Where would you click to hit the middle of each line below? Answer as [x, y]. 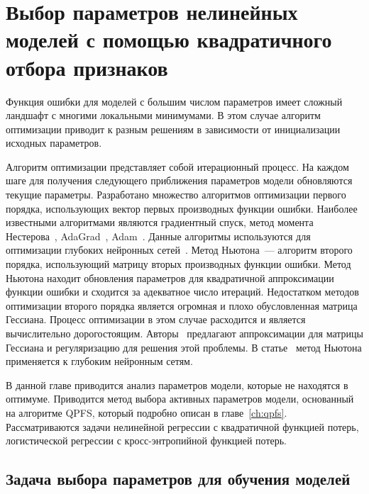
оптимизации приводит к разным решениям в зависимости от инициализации [173, 129]
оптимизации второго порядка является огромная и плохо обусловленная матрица [182, 305]
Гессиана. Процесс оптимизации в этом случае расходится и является [156, 319]
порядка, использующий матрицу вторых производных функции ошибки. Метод [178, 264]
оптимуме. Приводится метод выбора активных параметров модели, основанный [180, 399]
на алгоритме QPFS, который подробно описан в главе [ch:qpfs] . [147, 412]
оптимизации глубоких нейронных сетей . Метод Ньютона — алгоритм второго [179, 250]
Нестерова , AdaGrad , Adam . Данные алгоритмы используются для [158, 236]
